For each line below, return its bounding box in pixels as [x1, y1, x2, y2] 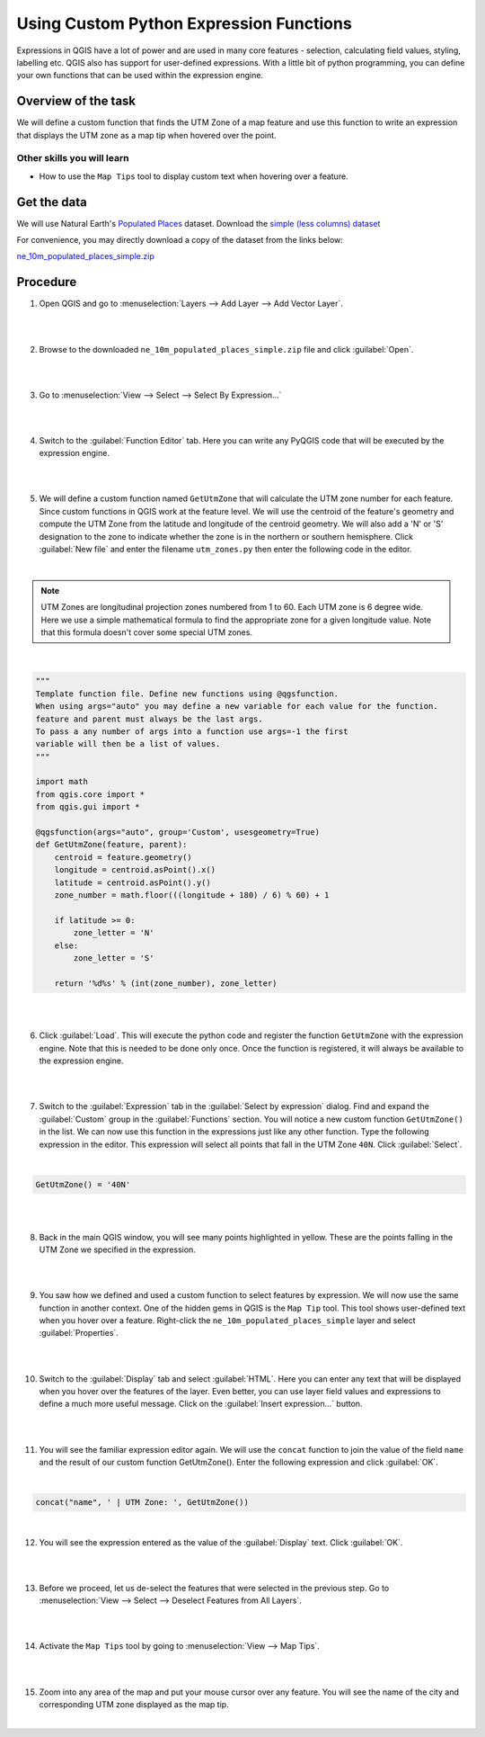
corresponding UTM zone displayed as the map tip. [39, 1699, 229, 1710]
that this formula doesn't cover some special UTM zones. [40, 626, 253, 638]
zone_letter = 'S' [73, 953, 154, 963]
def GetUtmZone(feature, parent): [35, 839, 188, 850]
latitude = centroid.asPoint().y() [54, 877, 211, 888]
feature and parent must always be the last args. [35, 713, 264, 724]
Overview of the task [16, 94, 137, 109]
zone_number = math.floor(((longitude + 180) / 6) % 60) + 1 [54, 890, 330, 900]
